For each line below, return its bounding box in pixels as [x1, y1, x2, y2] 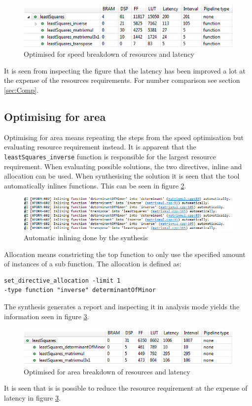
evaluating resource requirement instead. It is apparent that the [4, 142, 196, 152]
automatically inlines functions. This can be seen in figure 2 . [4, 180, 186, 190]
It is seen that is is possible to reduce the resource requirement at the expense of [4, 383, 248, 393]
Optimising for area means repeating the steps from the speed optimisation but [4, 132, 244, 142]
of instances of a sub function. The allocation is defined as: [4, 258, 181, 269]
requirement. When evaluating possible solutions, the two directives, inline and [4, 161, 242, 171]
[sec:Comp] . [4, 84, 39, 95]
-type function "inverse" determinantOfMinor [4, 287, 156, 294]
